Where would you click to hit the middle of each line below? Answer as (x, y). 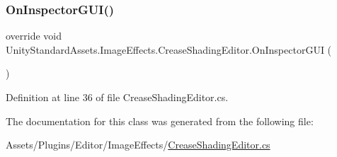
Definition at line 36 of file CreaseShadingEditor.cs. (117, 97)
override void (34, 36)
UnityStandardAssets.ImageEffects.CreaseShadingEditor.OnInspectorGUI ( (169, 49)
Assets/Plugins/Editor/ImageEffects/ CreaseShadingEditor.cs (138, 145)
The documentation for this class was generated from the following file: (160, 121)
